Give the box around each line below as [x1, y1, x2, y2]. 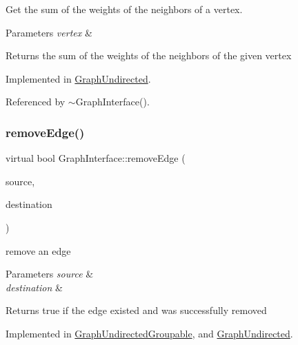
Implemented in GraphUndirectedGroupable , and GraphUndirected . [6, 326, 293, 340]
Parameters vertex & [6, 25, 92, 39]
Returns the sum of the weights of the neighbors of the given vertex [6, 48, 292, 63]
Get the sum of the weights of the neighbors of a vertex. [6, 2, 243, 16]
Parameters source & [6, 266, 94, 281]
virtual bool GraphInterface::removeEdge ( [6, 151, 186, 165]
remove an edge [6, 243, 71, 258]
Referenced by [6, 94, 66, 109]
